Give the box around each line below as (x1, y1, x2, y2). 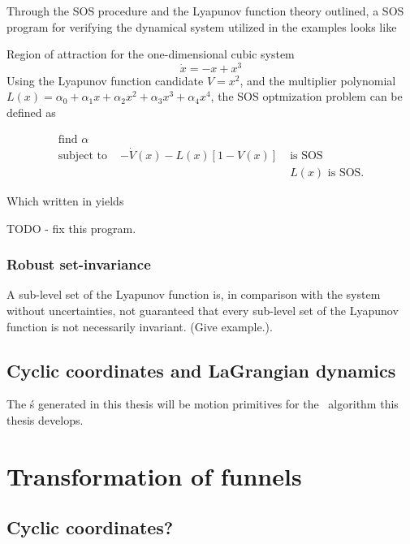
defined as (6, 104, 56, 121)
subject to (58, 149, 108, 162)
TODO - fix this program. (6, 219, 136, 236)
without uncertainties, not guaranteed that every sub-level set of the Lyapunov (6, 301, 399, 318)
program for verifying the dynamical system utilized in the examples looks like (6, 18, 397, 35)
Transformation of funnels (6, 459, 302, 492)
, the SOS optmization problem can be (210, 88, 403, 105)
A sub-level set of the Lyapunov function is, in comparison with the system (6, 286, 381, 303)
